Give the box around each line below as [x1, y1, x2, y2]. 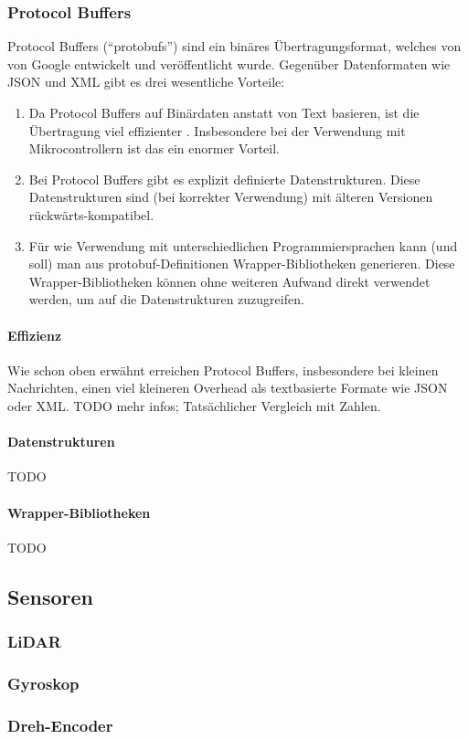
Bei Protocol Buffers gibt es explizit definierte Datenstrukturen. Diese [28, 169, 420, 188]
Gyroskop [7, 671, 80, 694]
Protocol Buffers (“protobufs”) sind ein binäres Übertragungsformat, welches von [7, 37, 462, 56]
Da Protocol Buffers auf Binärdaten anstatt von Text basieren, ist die [28, 103, 420, 121]
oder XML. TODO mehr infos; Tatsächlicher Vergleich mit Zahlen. [7, 396, 381, 415]
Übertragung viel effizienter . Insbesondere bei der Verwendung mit [28, 121, 406, 140]
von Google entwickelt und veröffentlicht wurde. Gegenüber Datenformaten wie [7, 54, 451, 73]
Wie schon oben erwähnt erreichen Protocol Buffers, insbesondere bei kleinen [7, 360, 439, 379]
